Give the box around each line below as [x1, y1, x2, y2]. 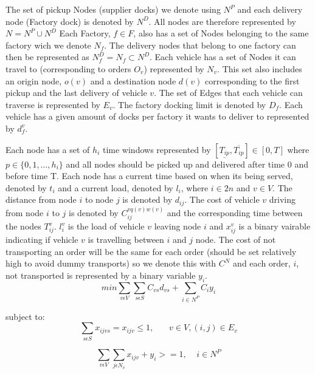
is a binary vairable [238, 220, 311, 232]
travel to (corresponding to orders [5, 62, 131, 75]
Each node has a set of [5, 143, 90, 155]
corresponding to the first [205, 74, 300, 87]
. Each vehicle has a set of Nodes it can [150, 50, 296, 63]
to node [85, 193, 114, 206]
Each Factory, [59, 27, 111, 39]
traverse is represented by [5, 98, 100, 110]
